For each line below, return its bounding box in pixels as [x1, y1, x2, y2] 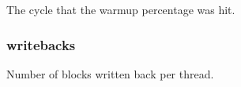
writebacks [6, 34, 76, 54]
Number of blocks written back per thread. [6, 65, 214, 82]
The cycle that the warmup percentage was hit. [6, 2, 235, 17]
